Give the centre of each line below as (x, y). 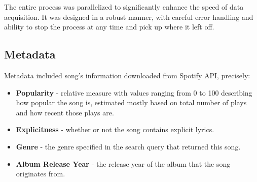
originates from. (41, 174)
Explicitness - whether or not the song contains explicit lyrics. (115, 129)
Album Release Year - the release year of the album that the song (123, 163)
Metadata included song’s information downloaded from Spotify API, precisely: (127, 75)
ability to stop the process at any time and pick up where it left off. (109, 27)
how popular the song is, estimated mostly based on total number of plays (131, 102)
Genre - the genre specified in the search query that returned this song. (128, 146)
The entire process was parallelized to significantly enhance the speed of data (124, 7)
